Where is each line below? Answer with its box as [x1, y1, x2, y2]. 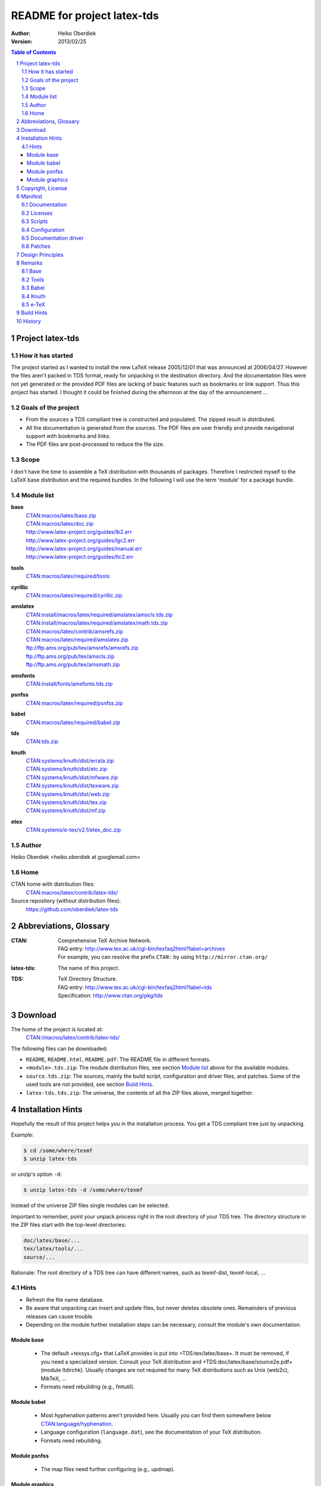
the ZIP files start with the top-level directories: [11, 1221, 126, 1228]
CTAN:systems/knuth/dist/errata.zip [26, 757, 114, 764]
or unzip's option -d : [11, 1171, 62, 1178]
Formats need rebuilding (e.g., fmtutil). [40, 1383, 135, 1390]
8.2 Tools [21, 276, 45, 283]
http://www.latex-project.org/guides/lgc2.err [26, 537, 135, 544]
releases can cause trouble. [26, 1312, 95, 1320]
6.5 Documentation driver [21, 234, 84, 241]
